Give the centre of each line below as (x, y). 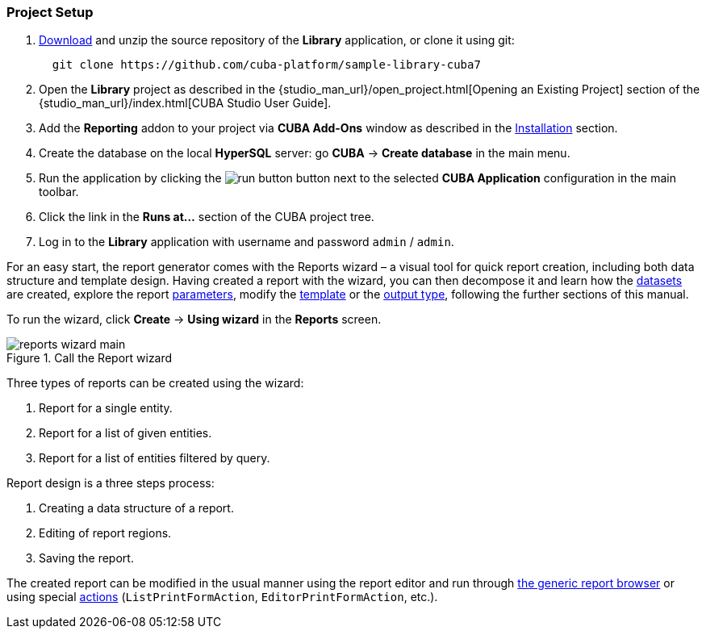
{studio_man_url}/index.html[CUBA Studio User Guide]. (185, 103)
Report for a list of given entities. (125, 433)
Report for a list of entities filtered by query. (155, 458)
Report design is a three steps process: (111, 483)
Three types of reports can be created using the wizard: (155, 383)
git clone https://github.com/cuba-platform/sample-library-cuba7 (266, 65)
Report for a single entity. (106, 408)
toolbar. (59, 192)
